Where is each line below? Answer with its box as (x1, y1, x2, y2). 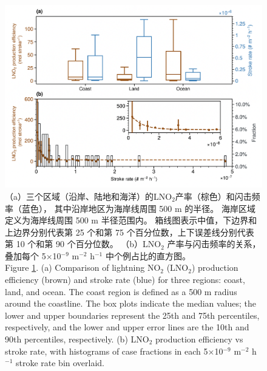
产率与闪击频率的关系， (167, 237, 261, 250)
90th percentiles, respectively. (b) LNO (5, 333, 149, 345)
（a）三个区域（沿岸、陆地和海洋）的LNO (5, 189, 172, 202)
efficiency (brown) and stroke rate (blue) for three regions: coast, (5, 273, 245, 286)
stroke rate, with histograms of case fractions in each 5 (5, 344, 208, 357)
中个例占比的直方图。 (105, 249, 191, 262)
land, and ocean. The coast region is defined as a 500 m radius (5, 285, 237, 298)
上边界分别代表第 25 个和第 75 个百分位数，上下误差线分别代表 (5, 225, 254, 238)
